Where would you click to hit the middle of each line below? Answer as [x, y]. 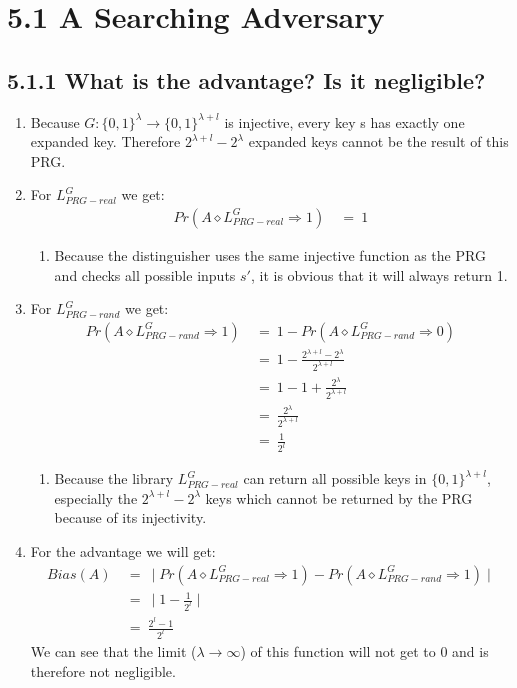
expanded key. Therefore [105, 141]
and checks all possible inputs [145, 274]
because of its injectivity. [130, 517]
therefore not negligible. [103, 670]
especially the [96, 497]
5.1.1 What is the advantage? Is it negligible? [246, 79]
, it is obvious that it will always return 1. [379, 274]
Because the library [114, 478]
